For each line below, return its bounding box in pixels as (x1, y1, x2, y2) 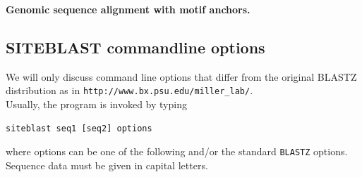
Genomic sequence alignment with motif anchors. (6, 2, 251, 16)
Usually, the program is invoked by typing (6, 97, 187, 112)
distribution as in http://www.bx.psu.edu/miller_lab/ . (6, 83, 253, 98)
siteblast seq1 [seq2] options (6, 123, 152, 133)
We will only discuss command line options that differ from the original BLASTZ (6, 69, 357, 84)
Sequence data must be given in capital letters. (6, 157, 208, 172)
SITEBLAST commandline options (6, 36, 265, 58)
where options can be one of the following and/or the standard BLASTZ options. (6, 144, 348, 159)
